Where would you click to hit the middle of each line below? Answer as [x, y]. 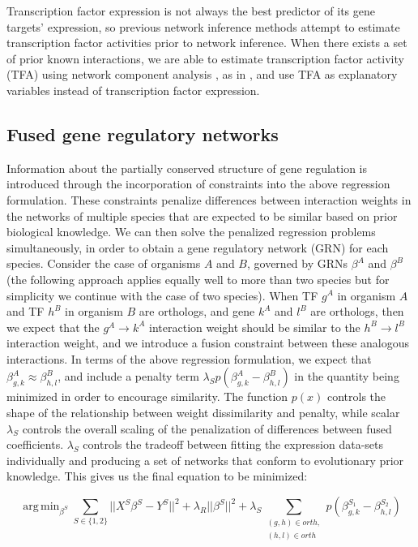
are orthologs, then [357, 311]
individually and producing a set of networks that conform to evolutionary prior [205, 460]
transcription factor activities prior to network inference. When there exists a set [207, 43]
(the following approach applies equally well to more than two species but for [198, 279]
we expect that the [53, 327]
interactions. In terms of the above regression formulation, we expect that [189, 358]
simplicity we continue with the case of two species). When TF [162, 295]
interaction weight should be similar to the [255, 327]
